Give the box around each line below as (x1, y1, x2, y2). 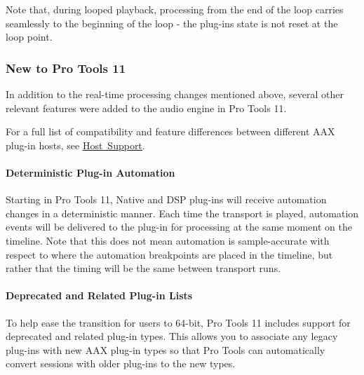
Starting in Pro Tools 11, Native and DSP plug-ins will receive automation (6, 192, 327, 207)
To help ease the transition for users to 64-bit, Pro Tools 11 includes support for (6, 315, 351, 329)
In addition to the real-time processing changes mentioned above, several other (6, 87, 344, 101)
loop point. (6, 29, 53, 44)
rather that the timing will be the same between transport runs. (6, 261, 281, 275)
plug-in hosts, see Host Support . (6, 137, 145, 152)
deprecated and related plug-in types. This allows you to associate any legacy (6, 329, 338, 343)
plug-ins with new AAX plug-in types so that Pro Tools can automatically (6, 342, 325, 357)
